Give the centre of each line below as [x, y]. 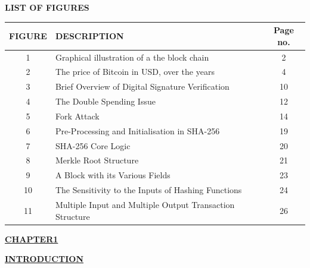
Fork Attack [77, 116]
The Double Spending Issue [105, 101]
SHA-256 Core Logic [93, 145]
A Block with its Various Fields [113, 175]
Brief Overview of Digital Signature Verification [142, 86]
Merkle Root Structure [97, 160]
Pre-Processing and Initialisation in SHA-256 [137, 130]
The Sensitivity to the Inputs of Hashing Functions [148, 190]
